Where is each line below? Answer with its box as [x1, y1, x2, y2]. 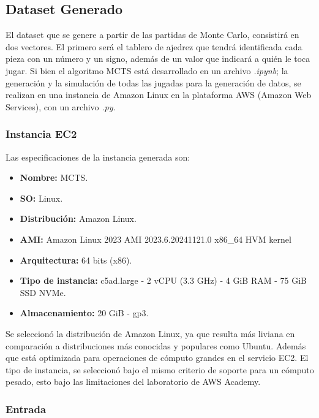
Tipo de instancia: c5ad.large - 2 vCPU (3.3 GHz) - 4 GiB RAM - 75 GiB [20, 274, 307, 287]
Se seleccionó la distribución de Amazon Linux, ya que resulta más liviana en [6, 327, 295, 340]
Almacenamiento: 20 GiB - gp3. [20, 306, 149, 319]
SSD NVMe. [20, 286, 66, 298]
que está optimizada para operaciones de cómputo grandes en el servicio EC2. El [6, 351, 309, 364]
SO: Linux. [20, 191, 63, 204]
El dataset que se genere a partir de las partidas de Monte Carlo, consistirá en [6, 28, 299, 41]
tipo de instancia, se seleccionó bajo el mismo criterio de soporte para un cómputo [6, 363, 314, 376]
